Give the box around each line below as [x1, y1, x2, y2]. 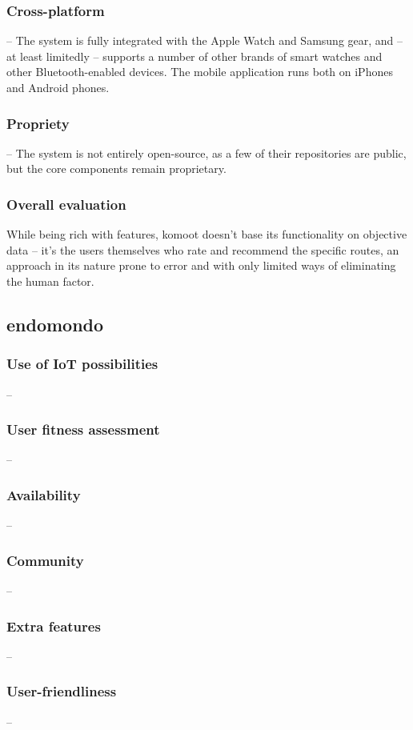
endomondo [6, 311, 104, 336]
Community [6, 550, 84, 570]
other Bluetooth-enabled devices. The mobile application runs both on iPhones [6, 63, 393, 80]
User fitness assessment [6, 419, 160, 439]
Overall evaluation [6, 194, 126, 214]
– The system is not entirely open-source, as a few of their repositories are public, [6, 144, 407, 161]
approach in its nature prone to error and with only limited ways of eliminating [6, 257, 396, 274]
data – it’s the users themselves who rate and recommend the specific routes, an [6, 241, 399, 258]
